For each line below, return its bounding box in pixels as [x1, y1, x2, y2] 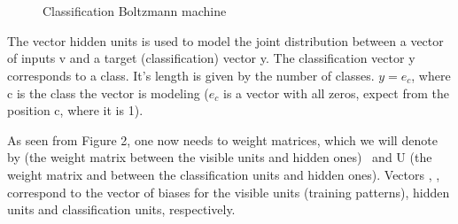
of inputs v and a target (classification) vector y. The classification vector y [7, 49, 415, 67]
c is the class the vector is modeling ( [7, 83, 209, 102]
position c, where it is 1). [7, 101, 144, 120]
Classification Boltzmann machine [43, 2, 227, 20]
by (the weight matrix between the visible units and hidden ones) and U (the [7, 148, 432, 166]
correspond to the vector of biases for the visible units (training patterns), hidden [7, 182, 450, 201]
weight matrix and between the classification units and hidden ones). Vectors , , [7, 165, 440, 183]
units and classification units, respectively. [7, 200, 236, 219]
